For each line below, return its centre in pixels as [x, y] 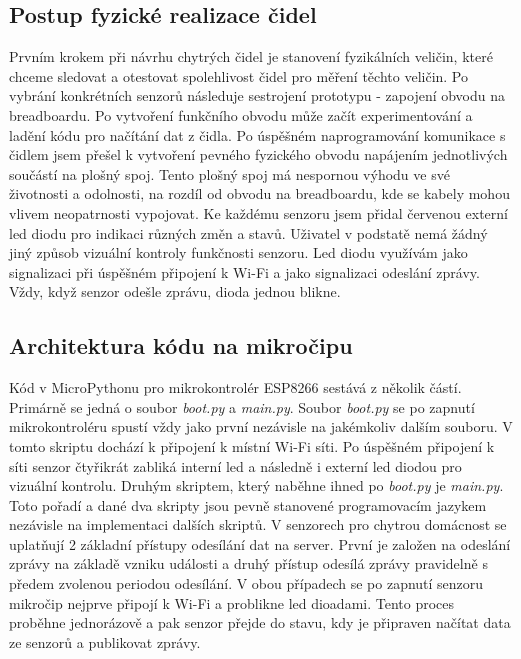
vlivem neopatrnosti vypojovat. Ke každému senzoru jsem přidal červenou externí [258, 212]
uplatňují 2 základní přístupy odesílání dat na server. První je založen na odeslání [260, 543]
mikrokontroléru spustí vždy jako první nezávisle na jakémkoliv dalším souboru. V [261, 426]
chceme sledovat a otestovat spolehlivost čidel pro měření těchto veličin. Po [239, 75]
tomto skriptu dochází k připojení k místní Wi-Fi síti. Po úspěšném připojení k [252, 445]
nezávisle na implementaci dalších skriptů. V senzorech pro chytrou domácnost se [258, 524]
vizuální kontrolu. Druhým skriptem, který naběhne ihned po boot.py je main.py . [256, 485]
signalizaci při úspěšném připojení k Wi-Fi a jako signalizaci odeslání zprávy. [244, 271]
